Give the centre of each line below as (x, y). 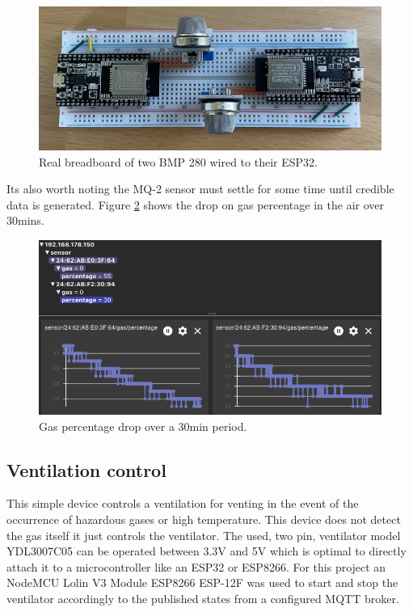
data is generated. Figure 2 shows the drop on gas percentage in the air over (195, 204)
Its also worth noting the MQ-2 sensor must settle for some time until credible (200, 189)
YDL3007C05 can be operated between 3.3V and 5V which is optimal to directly (206, 551)
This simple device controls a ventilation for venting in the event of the (183, 503)
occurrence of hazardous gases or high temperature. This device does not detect (204, 519)
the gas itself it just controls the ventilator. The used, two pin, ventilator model (204, 535)
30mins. (25, 220)
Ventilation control (86, 469)
